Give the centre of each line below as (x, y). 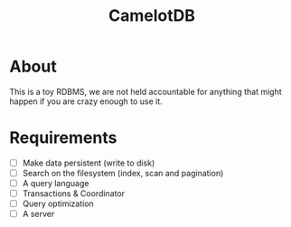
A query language (56, 183)
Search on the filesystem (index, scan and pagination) (123, 173)
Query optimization (58, 203)
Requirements (63, 138)
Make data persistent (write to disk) (89, 163)
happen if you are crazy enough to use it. (86, 101)
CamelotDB (152, 16)
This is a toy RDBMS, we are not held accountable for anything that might (145, 91)
